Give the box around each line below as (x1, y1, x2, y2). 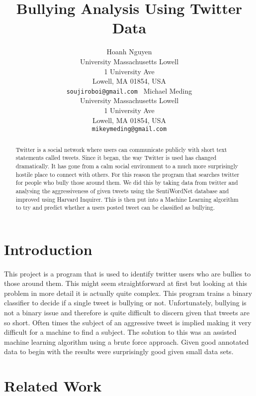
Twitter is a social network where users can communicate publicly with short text (15, 145, 227, 153)
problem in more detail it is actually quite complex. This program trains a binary (4, 287, 253, 298)
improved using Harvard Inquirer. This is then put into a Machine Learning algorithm (15, 195, 239, 203)
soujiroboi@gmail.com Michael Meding (66, 85, 192, 96)
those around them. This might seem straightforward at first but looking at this (4, 278, 248, 288)
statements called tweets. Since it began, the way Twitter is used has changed (15, 153, 217, 162)
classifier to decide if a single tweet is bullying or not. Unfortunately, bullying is (4, 297, 247, 308)
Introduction (4, 239, 92, 259)
